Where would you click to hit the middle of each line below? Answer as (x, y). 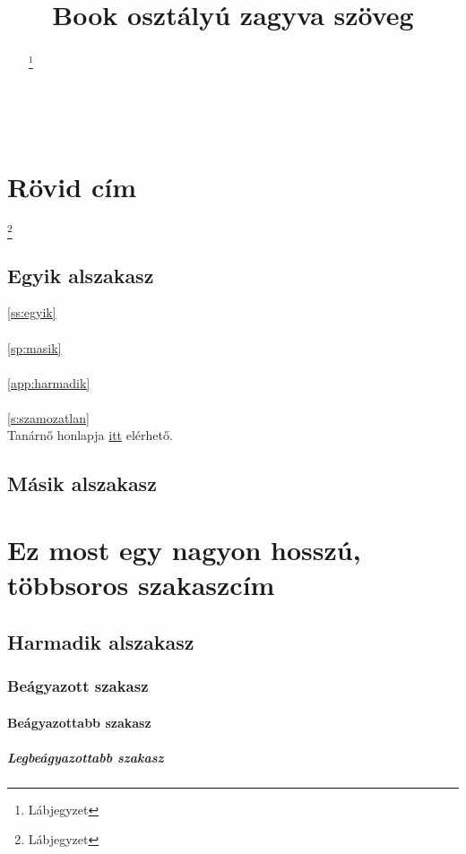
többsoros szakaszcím (141, 585)
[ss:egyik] (32, 312)
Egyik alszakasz (81, 275)
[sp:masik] (35, 347)
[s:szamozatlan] (48, 417)
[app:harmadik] (49, 382)
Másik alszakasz (82, 483)
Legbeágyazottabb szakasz (86, 757)
